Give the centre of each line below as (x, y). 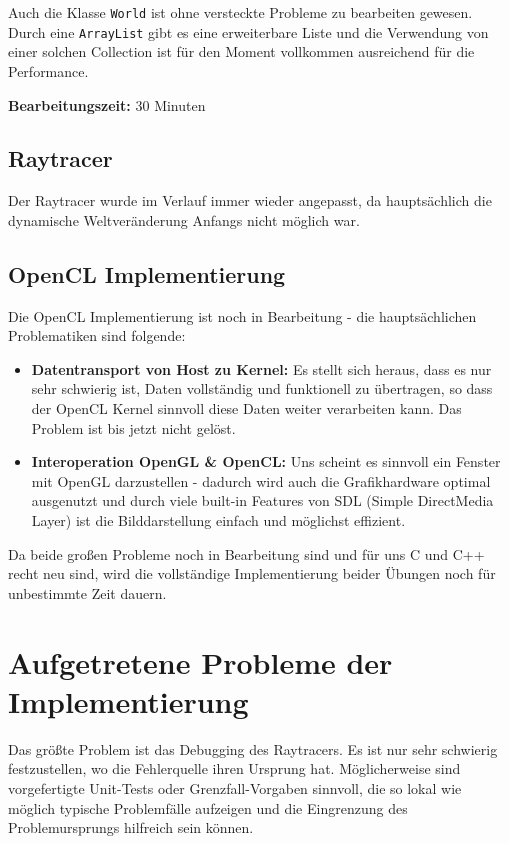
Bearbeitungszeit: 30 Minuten (107, 104)
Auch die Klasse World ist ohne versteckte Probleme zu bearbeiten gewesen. (240, 12)
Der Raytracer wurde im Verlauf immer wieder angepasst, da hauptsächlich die (250, 200)
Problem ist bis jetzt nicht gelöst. (133, 427)
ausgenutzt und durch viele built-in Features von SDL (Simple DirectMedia (262, 500)
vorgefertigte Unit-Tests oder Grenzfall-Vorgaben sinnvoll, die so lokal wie (235, 787)
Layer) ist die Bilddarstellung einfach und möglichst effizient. (218, 520)
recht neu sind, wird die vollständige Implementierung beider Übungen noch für (252, 573)
